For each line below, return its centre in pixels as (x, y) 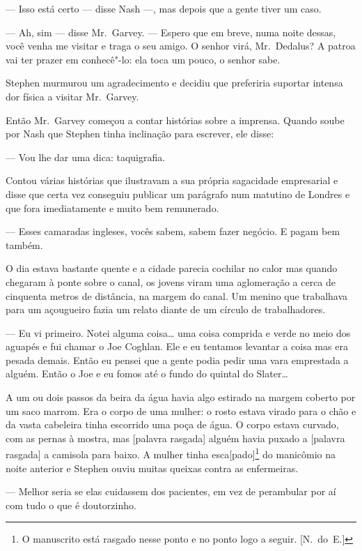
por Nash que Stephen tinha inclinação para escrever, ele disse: (140, 134)
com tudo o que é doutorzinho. (71, 505)
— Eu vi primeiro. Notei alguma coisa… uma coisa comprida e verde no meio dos (178, 332)
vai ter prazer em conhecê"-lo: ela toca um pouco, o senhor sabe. (143, 59)
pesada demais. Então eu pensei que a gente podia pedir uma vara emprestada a (177, 360)
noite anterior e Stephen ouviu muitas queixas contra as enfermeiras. (152, 468)
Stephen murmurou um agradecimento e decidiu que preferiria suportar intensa (174, 83)
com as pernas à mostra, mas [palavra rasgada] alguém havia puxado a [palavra (175, 438)
